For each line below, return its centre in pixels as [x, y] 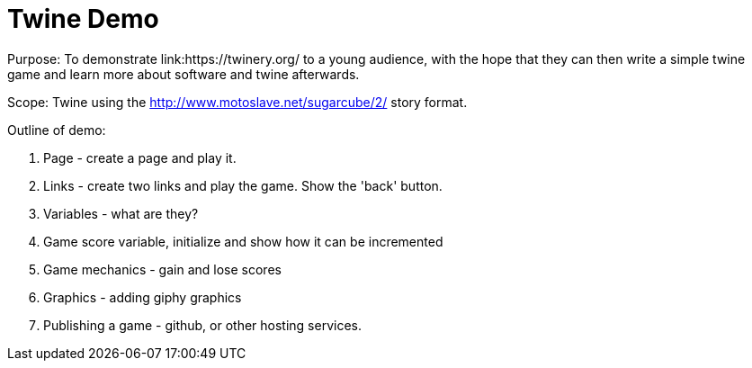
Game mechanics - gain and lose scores [162, 269]
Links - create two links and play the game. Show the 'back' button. [243, 185]
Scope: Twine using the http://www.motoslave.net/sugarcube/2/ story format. [237, 102]
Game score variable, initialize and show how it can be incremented [243, 241]
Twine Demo [83, 19]
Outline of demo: [57, 130]
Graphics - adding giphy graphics [143, 297]
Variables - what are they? [121, 213]
